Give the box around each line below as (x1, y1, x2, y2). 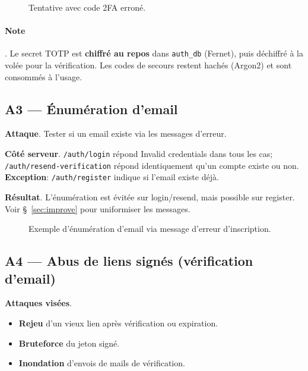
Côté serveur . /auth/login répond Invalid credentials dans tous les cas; (5, 147, 273, 160)
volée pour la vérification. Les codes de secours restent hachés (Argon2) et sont (5, 59, 292, 71)
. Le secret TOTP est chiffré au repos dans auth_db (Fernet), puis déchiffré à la (5, 47, 303, 59)
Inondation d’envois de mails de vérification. (18, 357, 185, 369)
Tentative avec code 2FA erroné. (28, 1, 146, 13)
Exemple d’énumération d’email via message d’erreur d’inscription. (28, 222, 271, 235)
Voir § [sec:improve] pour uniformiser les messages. (5, 202, 190, 215)
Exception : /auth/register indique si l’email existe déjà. (5, 171, 219, 183)
